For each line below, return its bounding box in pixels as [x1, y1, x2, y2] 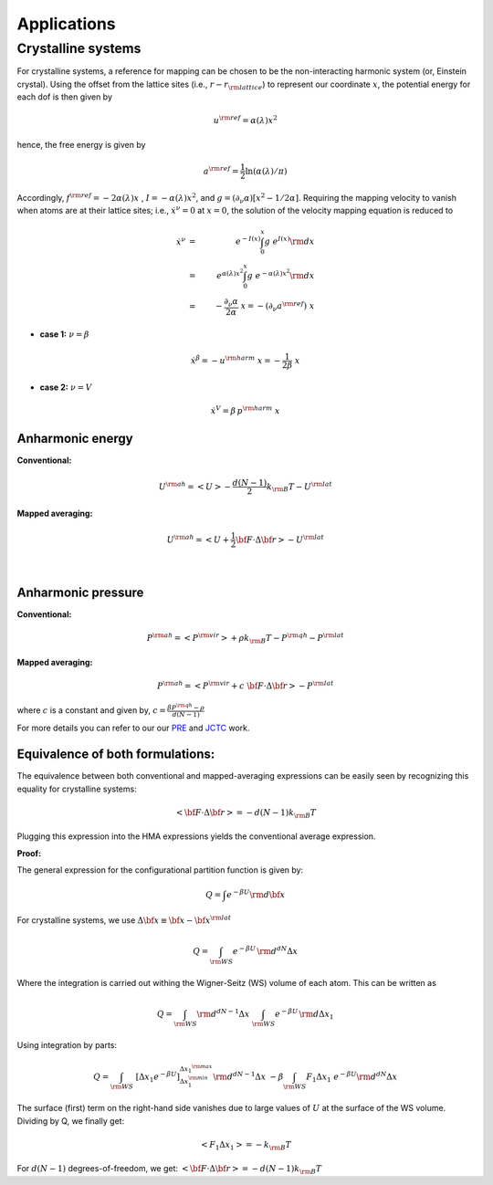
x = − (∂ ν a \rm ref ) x [240, 299, 315, 314]
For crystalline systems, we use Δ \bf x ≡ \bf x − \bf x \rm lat [16, 913, 232, 926]
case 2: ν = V [39, 382, 92, 393]
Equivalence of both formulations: [16, 747, 215, 762]
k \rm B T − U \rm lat [266, 480, 332, 494]
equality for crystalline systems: [16, 783, 137, 794]
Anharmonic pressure [16, 584, 144, 600]
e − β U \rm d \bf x [226, 888, 286, 900]
